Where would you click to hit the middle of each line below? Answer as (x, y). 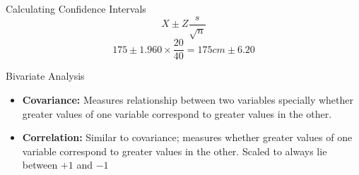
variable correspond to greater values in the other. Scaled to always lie (175, 151)
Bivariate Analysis (45, 76)
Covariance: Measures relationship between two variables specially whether (188, 100)
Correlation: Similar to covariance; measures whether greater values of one (187, 137)
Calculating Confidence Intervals (76, 8)
